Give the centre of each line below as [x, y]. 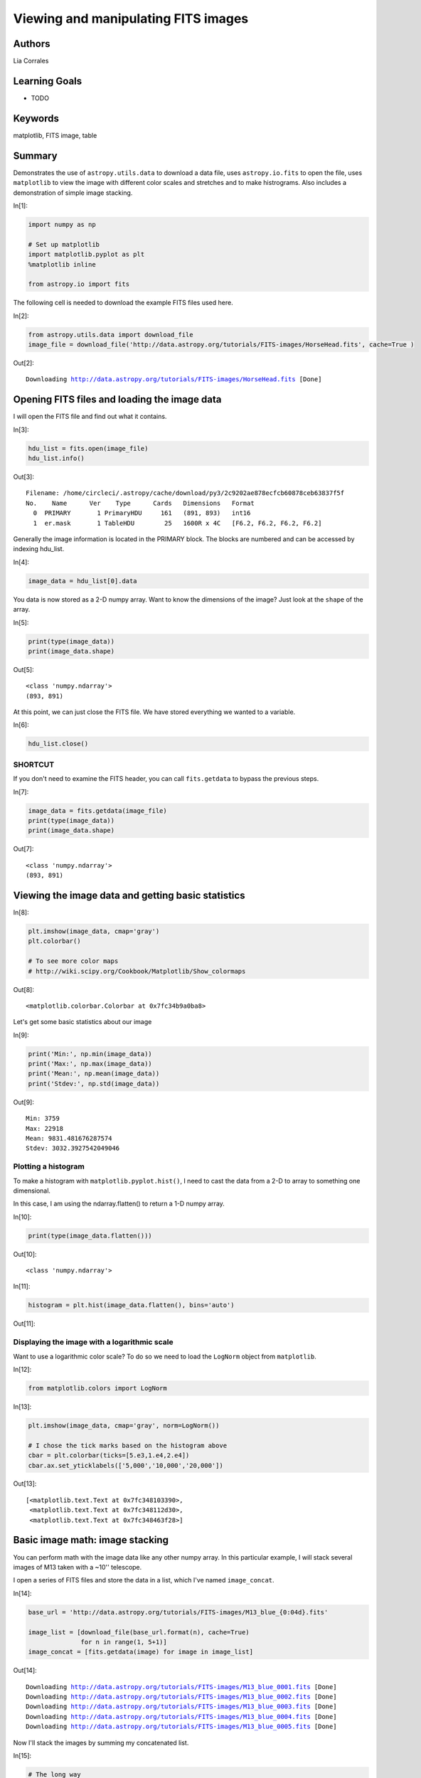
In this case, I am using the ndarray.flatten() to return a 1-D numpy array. [119, 1204]
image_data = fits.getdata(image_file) [97, 810]
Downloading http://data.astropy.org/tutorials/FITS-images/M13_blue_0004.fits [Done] [181, 1716]
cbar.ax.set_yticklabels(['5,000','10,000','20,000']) [126, 1465]
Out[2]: [24, 363]
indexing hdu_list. [39, 549]
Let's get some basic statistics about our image [82, 1022]
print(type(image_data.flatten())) [90, 1235]
